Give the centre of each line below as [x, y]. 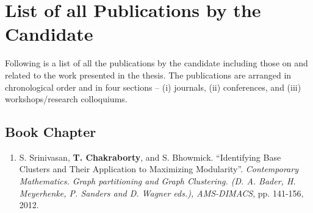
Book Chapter [51, 132]
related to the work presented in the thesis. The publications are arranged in [148, 75]
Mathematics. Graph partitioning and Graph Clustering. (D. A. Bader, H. [157, 181]
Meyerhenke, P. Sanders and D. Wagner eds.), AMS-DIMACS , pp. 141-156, [161, 193]
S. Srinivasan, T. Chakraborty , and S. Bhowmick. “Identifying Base [150, 157]
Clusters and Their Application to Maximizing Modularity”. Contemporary [159, 169]
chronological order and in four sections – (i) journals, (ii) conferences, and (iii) [153, 87]
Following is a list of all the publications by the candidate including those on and [156, 63]
